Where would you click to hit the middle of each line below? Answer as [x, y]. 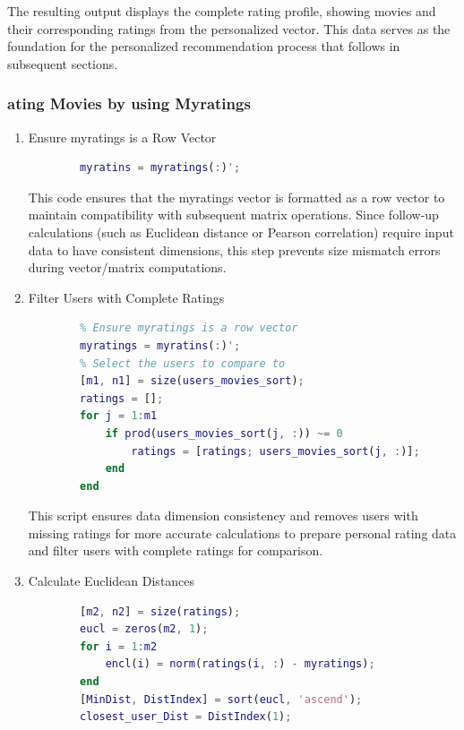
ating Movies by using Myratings [129, 103]
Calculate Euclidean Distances [112, 581]
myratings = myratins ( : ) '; [160, 345]
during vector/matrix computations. [127, 267]
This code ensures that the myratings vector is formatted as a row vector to [236, 197]
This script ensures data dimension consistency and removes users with [223, 515]
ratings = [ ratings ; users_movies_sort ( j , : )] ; [275, 451]
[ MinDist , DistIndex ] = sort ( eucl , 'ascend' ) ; [221, 699]
